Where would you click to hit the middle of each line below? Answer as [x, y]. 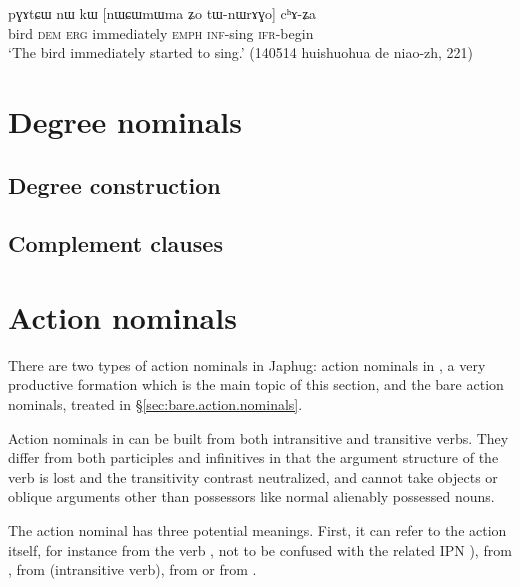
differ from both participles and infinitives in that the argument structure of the [253, 457]
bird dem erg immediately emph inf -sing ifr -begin [161, 32]
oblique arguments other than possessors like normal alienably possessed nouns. [251, 496]
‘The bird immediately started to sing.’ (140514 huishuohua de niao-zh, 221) [241, 52]
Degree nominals [125, 120]
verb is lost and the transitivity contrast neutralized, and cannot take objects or [253, 476]
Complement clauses [115, 243]
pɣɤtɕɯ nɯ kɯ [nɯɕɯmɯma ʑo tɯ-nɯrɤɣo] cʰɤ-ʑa [162, 13]
